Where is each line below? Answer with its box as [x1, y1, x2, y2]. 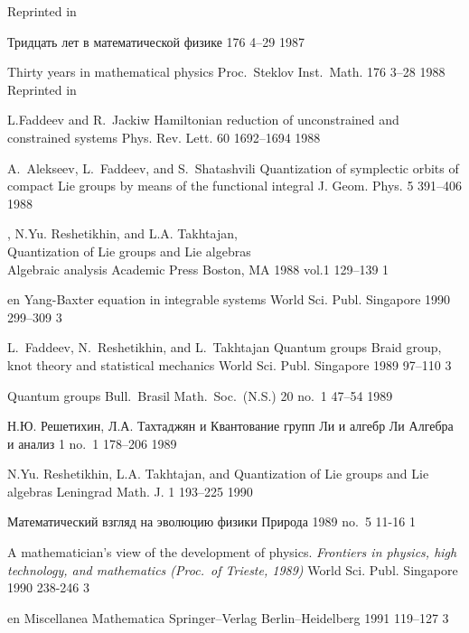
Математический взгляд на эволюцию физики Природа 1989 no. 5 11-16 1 [7, 512, 416, 531]
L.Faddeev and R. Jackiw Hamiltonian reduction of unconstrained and [7, 110, 399, 129]
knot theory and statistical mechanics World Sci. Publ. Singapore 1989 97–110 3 [7, 355, 452, 374]
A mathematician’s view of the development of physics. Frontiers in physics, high [7, 543, 457, 562]
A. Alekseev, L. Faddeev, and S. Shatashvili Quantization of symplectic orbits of [7, 158, 459, 177]
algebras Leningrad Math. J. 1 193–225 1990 [7, 481, 253, 500]
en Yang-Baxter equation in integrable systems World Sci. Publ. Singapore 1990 [7, 290, 451, 309]
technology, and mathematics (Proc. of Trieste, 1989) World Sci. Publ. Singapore [7, 560, 458, 579]
